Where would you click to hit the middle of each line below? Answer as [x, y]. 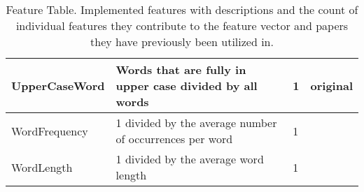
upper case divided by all [187, 86]
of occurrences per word [174, 139]
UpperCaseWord [58, 86]
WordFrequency [50, 131]
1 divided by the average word [190, 159]
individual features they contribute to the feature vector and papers [182, 25]
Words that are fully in [181, 69]
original [331, 86]
